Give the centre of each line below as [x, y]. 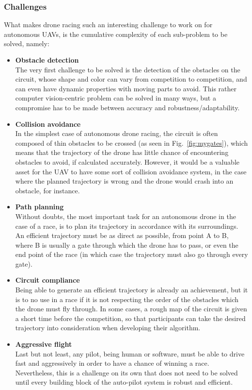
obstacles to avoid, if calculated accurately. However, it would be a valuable [127, 161]
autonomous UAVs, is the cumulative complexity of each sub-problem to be [116, 34]
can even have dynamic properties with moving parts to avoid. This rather [126, 88]
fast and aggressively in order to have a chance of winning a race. [112, 363]
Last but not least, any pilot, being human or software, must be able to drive [130, 353]
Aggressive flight [44, 344]
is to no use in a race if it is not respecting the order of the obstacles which [127, 299]
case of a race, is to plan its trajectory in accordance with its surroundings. [127, 226]
